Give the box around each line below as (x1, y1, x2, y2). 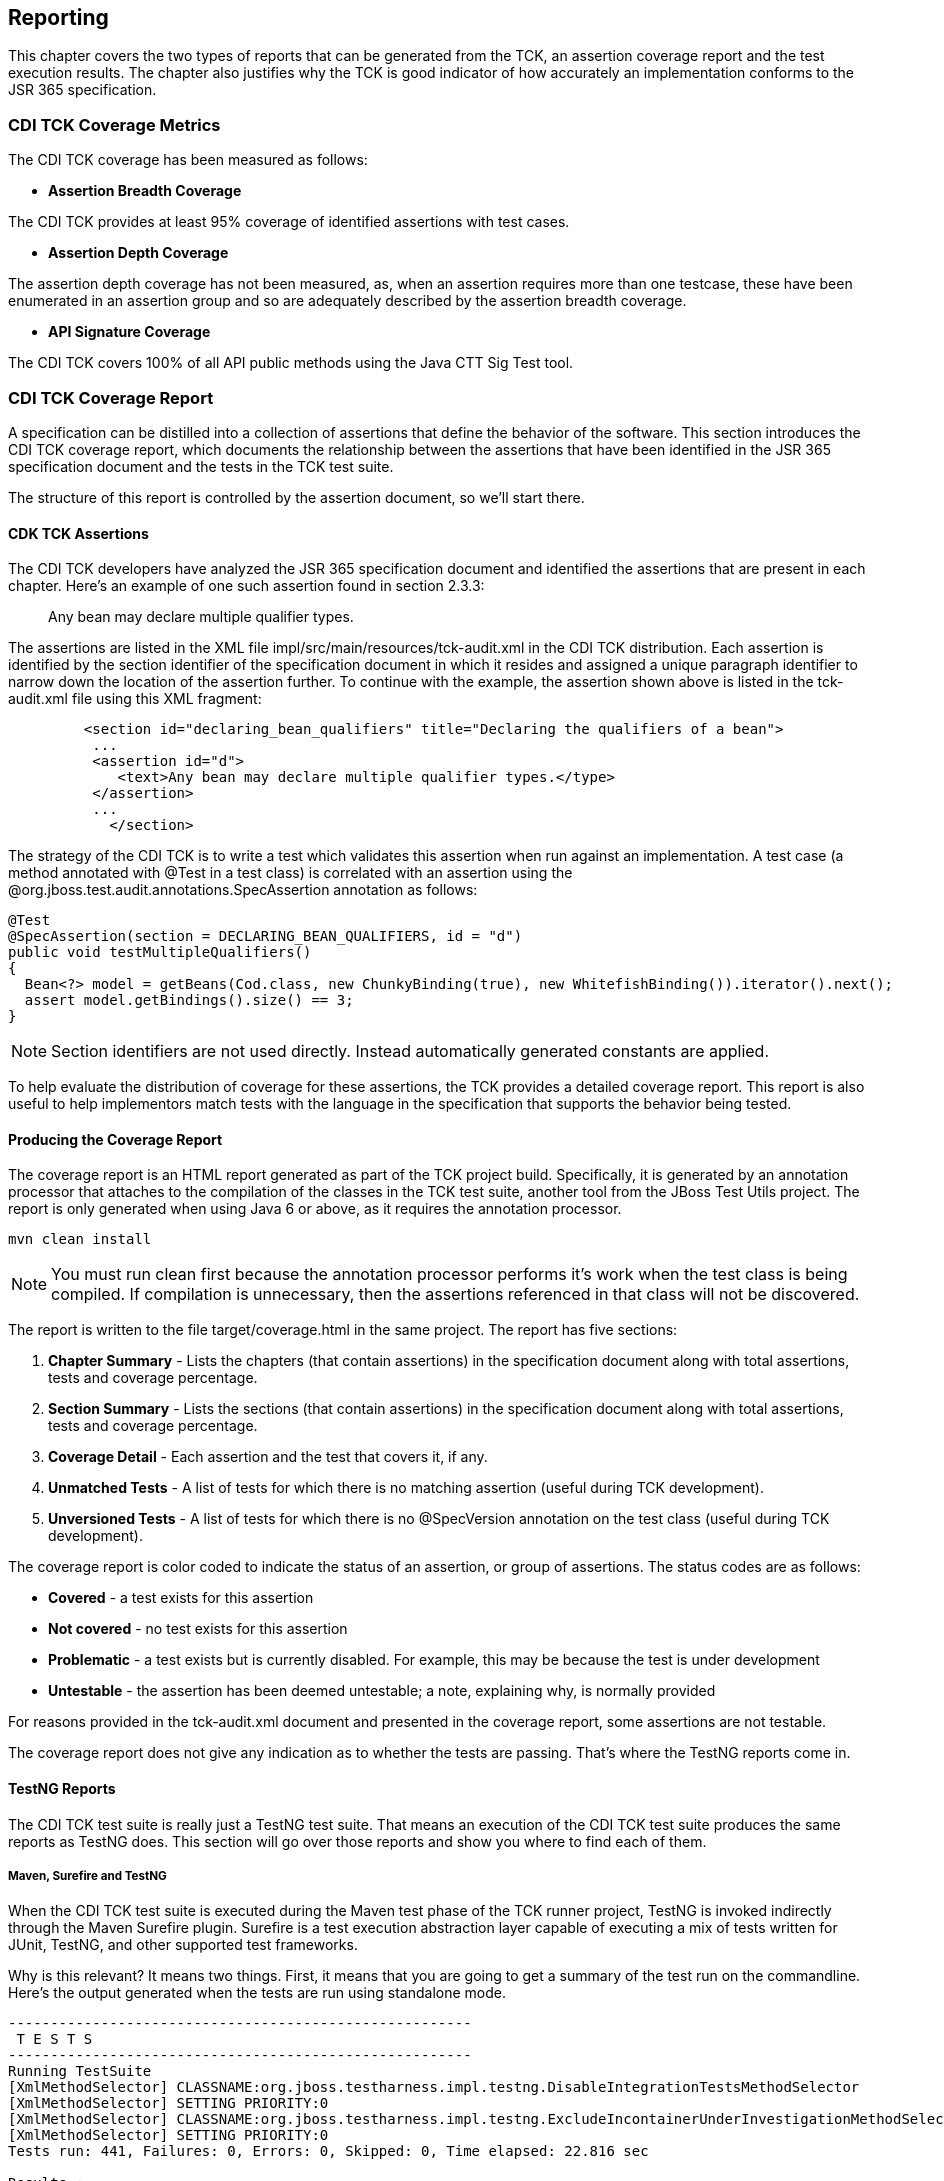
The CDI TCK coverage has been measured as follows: (8, 151, 368, 169)
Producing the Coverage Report (8, 1130, 223, 1148)
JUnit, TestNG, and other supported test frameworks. (8, 1936, 358, 1954)
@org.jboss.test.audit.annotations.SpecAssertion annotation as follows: (8, 881, 478, 899)
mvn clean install (8, 1231, 152, 1248)
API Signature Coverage (48, 323, 211, 341)
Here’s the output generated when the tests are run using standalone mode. (8, 1984, 506, 2002)
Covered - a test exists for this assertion (48, 1589, 314, 1607)
